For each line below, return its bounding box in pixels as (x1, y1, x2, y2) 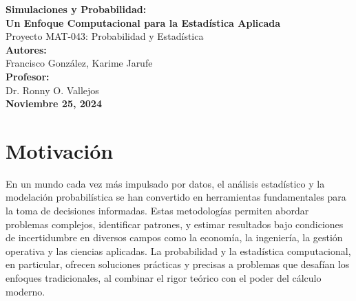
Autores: (6, 42, 47, 56)
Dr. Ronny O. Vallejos (6, 82, 99, 97)
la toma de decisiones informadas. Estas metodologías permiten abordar (6, 203, 309, 218)
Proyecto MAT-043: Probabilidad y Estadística (6, 29, 204, 43)
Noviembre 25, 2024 (6, 96, 102, 111)
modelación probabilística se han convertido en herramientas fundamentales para (6, 190, 346, 204)
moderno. (6, 284, 45, 298)
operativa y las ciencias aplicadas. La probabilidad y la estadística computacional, (6, 243, 351, 258)
